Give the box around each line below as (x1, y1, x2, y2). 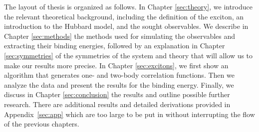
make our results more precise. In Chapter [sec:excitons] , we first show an (4, 60, 229, 70)
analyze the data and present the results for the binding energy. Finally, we (4, 79, 234, 90)
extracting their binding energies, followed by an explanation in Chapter (4, 40, 225, 51)
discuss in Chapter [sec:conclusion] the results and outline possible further (4, 89, 230, 100)
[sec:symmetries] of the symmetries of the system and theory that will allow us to (4, 50, 253, 60)
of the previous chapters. (4, 119, 79, 129)
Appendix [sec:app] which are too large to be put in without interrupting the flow (4, 109, 255, 119)
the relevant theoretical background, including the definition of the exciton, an (4, 11, 244, 21)
